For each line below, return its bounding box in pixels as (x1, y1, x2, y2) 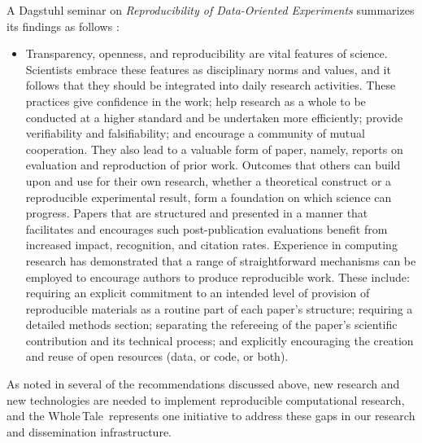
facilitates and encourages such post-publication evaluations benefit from (25, 220, 388, 237)
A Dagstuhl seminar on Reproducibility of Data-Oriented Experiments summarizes (7, 2, 415, 18)
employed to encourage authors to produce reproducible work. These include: (25, 268, 410, 285)
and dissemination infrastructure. (7, 423, 172, 440)
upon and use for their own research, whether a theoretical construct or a (25, 172, 392, 189)
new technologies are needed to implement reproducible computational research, (7, 391, 405, 408)
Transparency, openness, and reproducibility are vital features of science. (25, 45, 388, 62)
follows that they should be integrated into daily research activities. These (25, 77, 396, 94)
